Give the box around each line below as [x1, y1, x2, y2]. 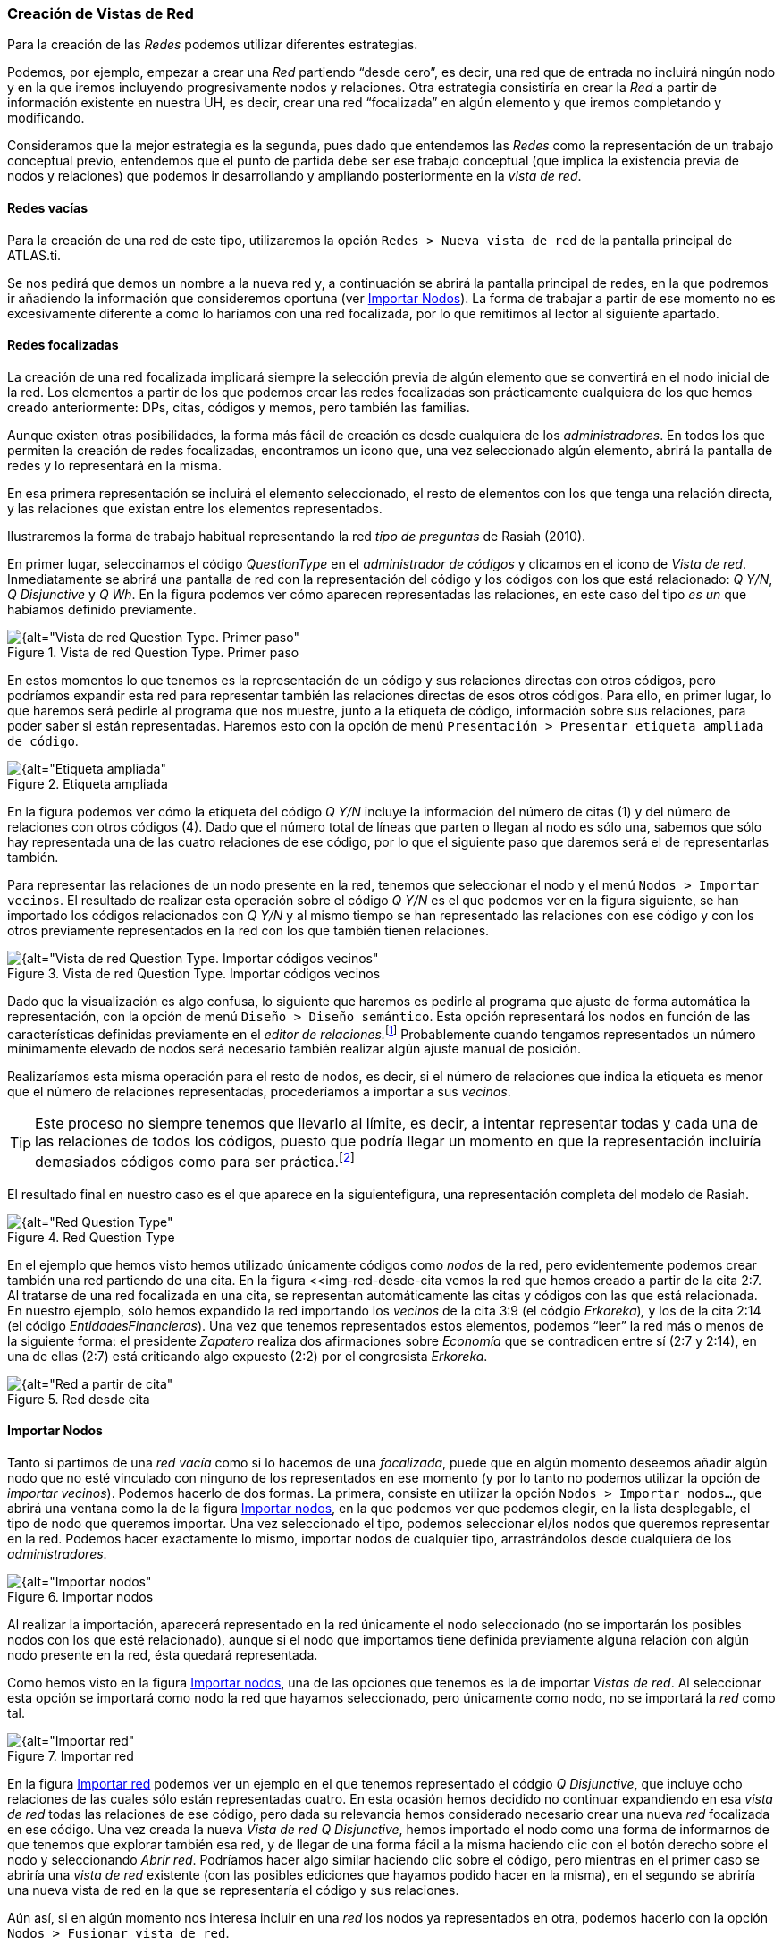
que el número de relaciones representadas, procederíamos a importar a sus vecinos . [7, 1084, 511, 1100]
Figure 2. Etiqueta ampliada [7, 775, 168, 791]
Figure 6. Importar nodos [7, 1589, 154, 1605]
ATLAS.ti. [7, 247, 62, 263]
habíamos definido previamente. [7, 601, 197, 617]
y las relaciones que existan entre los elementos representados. [7, 500, 383, 516]
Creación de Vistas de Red [7, 4, 194, 22]
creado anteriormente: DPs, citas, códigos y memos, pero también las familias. [7, 399, 470, 415]
